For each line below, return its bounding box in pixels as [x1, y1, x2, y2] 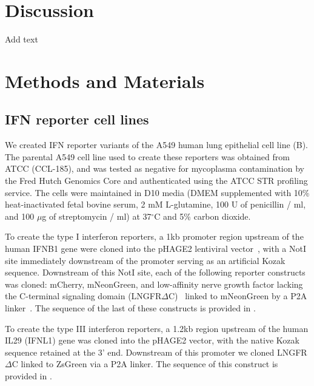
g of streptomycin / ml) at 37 [42, 209, 152, 222]
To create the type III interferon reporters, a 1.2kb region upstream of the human [5, 322, 309, 334]
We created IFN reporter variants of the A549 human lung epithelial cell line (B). [5, 138, 308, 151]
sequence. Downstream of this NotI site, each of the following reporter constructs [5, 266, 306, 279]
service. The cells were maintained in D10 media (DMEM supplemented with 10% [5, 186, 310, 198]
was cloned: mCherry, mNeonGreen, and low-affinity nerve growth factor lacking [5, 277, 303, 290]
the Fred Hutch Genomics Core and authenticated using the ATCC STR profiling [5, 174, 308, 187]
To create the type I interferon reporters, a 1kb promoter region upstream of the [5, 230, 304, 243]
